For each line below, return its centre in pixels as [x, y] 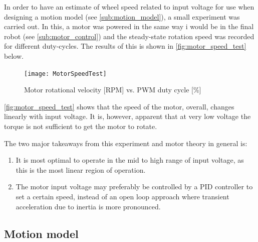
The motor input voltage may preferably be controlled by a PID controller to [134, 187]
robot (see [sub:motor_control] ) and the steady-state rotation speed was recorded [129, 36]
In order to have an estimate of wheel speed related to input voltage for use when [129, 7]
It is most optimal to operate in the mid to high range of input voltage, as [130, 160]
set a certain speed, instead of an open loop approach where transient [122, 196]
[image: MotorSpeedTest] [65, 74]
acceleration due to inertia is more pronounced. [88, 206]
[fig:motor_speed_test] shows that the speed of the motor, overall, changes [119, 106]
